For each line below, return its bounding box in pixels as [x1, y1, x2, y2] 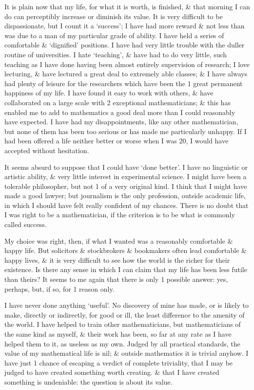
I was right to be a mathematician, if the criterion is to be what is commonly [4, 209, 235, 220]
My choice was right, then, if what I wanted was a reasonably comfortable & [4, 235, 233, 246]
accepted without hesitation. [4, 145, 89, 155]
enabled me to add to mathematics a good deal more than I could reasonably [4, 107, 235, 117]
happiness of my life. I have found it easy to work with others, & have [4, 88, 214, 98]
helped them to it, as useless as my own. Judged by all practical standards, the [4, 338, 240, 348]
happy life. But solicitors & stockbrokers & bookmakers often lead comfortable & [4, 245, 247, 255]
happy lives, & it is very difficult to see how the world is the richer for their [4, 254, 230, 265]
